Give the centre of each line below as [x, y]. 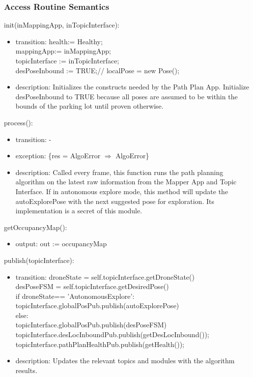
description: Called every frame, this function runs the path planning [119, 172]
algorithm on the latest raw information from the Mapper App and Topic [126, 182]
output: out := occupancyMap [61, 244]
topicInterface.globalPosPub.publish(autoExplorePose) [97, 305]
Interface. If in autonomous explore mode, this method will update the [122, 191]
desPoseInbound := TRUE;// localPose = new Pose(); [97, 70]
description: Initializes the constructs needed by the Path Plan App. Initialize [132, 87]
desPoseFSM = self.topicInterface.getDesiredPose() [92, 286]
